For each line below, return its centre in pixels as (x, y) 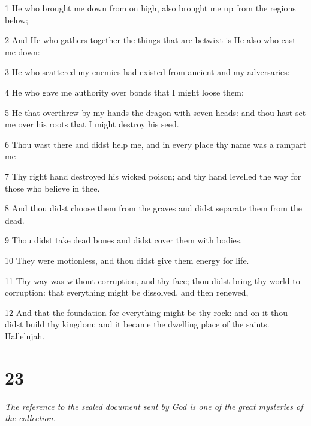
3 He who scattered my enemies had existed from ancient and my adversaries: (147, 72)
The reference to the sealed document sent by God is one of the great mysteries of (154, 406)
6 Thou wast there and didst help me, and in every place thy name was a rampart (156, 144)
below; (16, 20)
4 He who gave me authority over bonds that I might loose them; (124, 92)
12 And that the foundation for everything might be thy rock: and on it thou (146, 312)
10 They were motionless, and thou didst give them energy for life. (127, 260)
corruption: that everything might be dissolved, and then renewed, (127, 292)
